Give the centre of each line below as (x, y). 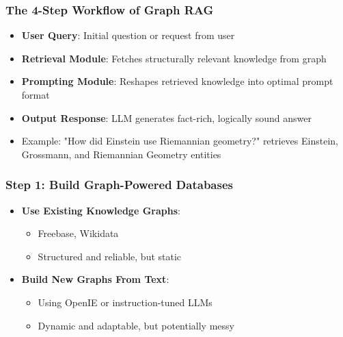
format (36, 95)
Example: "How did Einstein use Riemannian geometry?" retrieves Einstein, (180, 141)
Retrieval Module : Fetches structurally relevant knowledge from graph (174, 58)
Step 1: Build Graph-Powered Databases (119, 185)
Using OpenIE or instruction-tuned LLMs (125, 302)
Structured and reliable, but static (110, 256)
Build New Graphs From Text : (95, 279)
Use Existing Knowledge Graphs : (101, 210)
